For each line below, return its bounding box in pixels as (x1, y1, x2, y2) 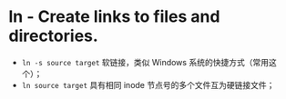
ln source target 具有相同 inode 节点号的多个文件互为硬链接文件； (21, 79, 275, 90)
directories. (8, 25, 99, 46)
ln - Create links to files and (8, 6, 220, 27)
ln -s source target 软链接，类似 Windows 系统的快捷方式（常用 (21, 56, 270, 67)
